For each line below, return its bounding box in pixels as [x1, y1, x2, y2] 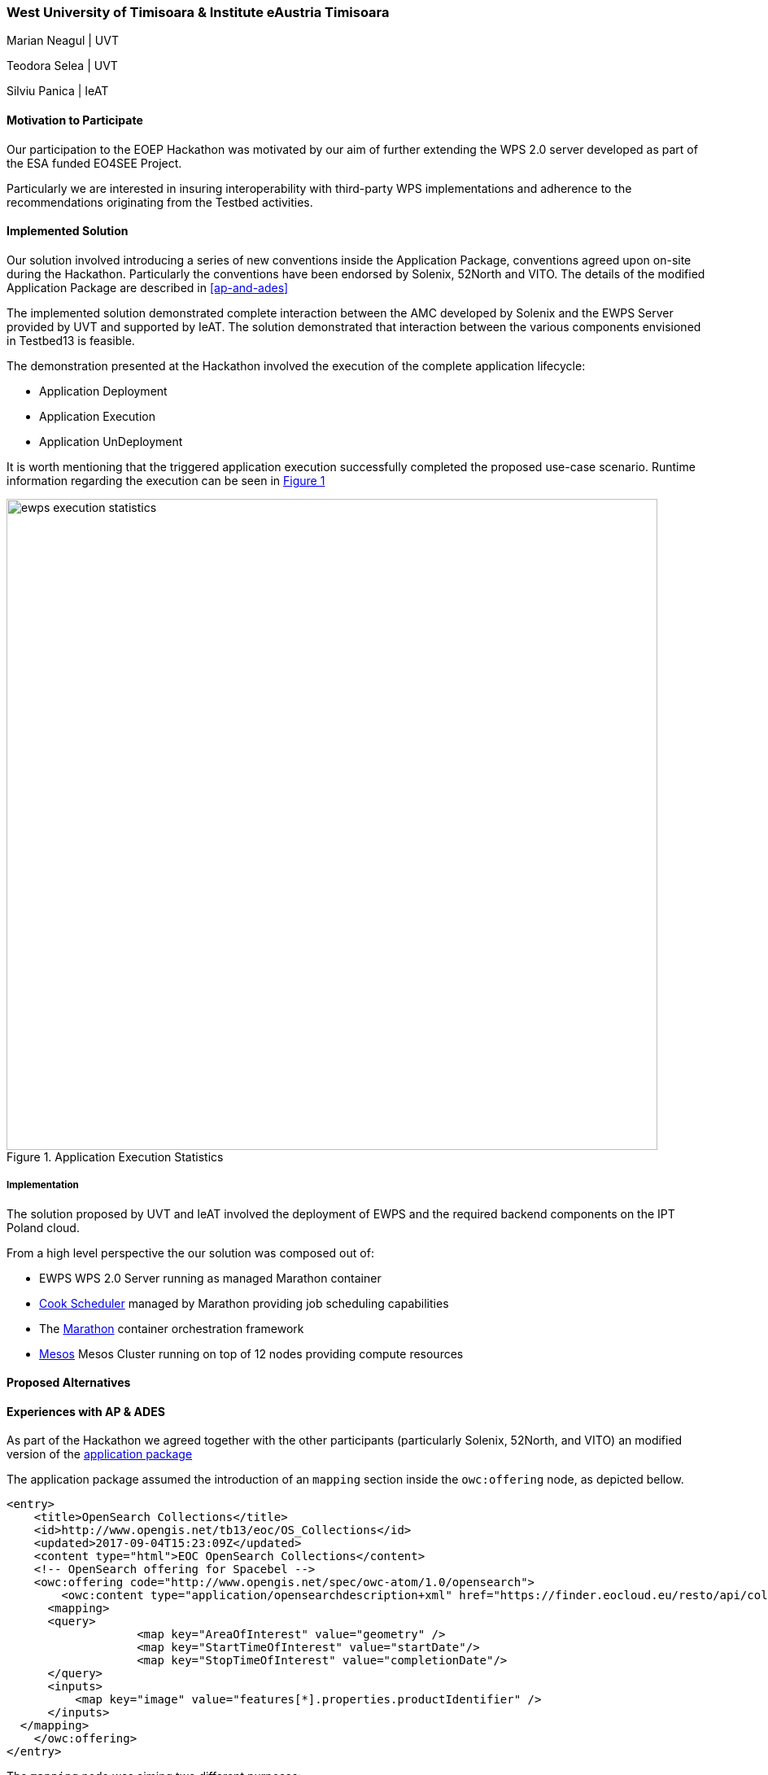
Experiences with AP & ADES [7, 1404, 165, 1419]
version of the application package [7, 1447, 193, 1462]
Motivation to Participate [7, 112, 143, 127]
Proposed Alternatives [7, 1375, 131, 1390]
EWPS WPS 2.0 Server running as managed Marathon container [39, 1270, 382, 1285]
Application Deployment [39, 383, 168, 398]
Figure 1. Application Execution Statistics [7, 1149, 224, 1164]
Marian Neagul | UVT [7, 33, 119, 48]
